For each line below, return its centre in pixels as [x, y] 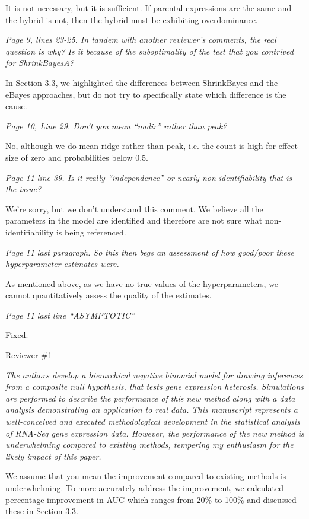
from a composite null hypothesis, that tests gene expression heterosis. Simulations [155, 386]
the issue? [23, 189]
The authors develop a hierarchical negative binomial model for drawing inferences [154, 375]
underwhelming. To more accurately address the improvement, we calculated [144, 488]
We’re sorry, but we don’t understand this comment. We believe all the [134, 208]
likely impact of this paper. [53, 456]
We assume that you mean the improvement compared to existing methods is [146, 476]
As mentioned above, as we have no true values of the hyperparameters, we [142, 283]
